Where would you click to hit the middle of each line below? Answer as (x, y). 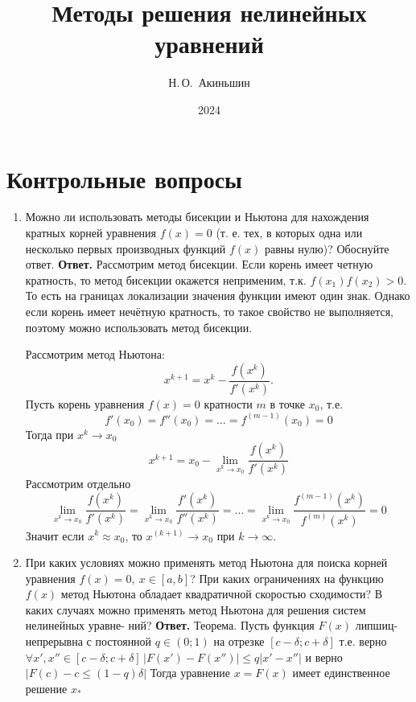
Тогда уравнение (190, 673)
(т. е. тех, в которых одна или (289, 233)
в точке (288, 403)
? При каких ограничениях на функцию (287, 578)
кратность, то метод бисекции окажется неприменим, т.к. (166, 279)
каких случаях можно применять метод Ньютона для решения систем (196, 609)
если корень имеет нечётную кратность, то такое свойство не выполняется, (209, 311)
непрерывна (54, 641)
